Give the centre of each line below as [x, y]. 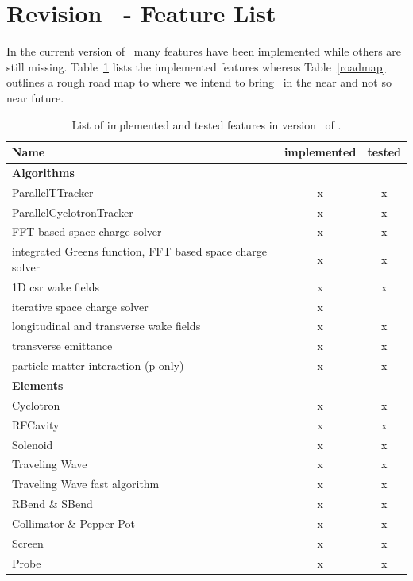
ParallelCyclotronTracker [73, 212]
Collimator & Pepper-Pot [73, 523]
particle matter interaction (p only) [98, 366]
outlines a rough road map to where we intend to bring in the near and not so [199, 82]
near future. [35, 97]
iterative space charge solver [80, 306]
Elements [38, 385]
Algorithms [43, 172]
